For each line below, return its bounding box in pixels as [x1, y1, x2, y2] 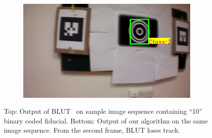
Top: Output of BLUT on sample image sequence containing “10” [4, 106, 202, 116]
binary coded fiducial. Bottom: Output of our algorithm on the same [4, 115, 208, 125]
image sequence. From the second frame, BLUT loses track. [4, 125, 180, 135]
